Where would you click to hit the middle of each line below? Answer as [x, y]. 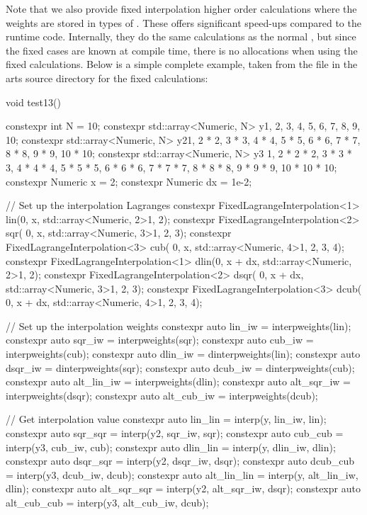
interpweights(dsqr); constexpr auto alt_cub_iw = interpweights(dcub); [162, 395]
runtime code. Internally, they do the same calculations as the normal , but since [181, 36]
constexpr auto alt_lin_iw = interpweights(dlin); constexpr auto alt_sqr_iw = [179, 381]
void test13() [33, 102]
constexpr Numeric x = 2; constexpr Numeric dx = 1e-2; [129, 181]
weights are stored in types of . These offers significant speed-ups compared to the [183, 22]
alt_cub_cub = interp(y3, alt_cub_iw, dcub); [107, 502]
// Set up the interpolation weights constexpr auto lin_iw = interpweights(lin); [179, 326]
